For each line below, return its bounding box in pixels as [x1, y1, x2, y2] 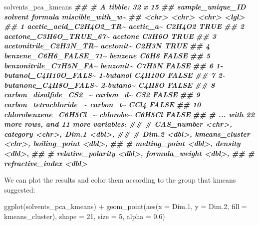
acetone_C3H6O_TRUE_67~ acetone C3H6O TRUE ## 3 [4, 30, 217, 41]
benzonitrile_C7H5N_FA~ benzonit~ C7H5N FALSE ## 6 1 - [4, 60, 223, 70]
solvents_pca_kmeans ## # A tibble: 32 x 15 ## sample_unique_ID [4, 1, 246, 11]
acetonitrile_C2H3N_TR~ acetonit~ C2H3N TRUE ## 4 [4, 40, 210, 51]
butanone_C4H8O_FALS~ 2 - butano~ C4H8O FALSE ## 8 [4, 79, 215, 90]
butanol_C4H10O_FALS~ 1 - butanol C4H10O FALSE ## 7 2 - [4, 70, 225, 80]
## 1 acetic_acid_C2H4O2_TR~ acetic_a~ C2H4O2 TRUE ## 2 [4, 21, 245, 31]
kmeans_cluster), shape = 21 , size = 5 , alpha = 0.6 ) [4, 211, 165, 221]
